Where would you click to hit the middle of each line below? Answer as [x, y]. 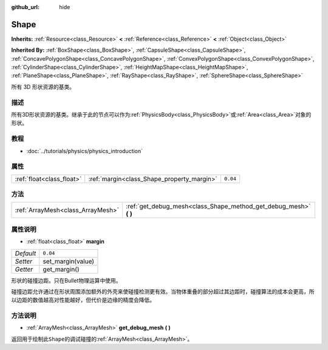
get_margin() [61, 269]
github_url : [25, 7]
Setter [24, 261]
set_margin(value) [68, 261]
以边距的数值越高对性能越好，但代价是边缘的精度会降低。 [83, 300]
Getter [24, 269]
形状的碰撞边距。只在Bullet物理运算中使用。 [66, 280]
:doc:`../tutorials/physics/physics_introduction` [84, 151]
